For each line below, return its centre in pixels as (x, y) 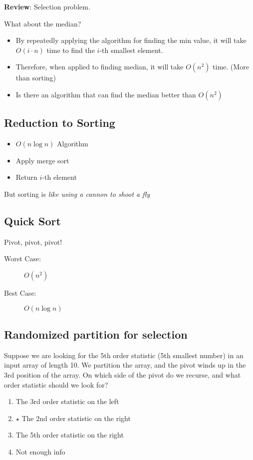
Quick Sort (32, 221)
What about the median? (43, 23)
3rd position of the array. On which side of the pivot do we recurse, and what (123, 374)
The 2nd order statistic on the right (76, 418)
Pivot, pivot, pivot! (33, 241)
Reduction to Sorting (60, 123)
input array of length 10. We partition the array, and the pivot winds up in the (125, 365)
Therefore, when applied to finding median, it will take (100, 67)
